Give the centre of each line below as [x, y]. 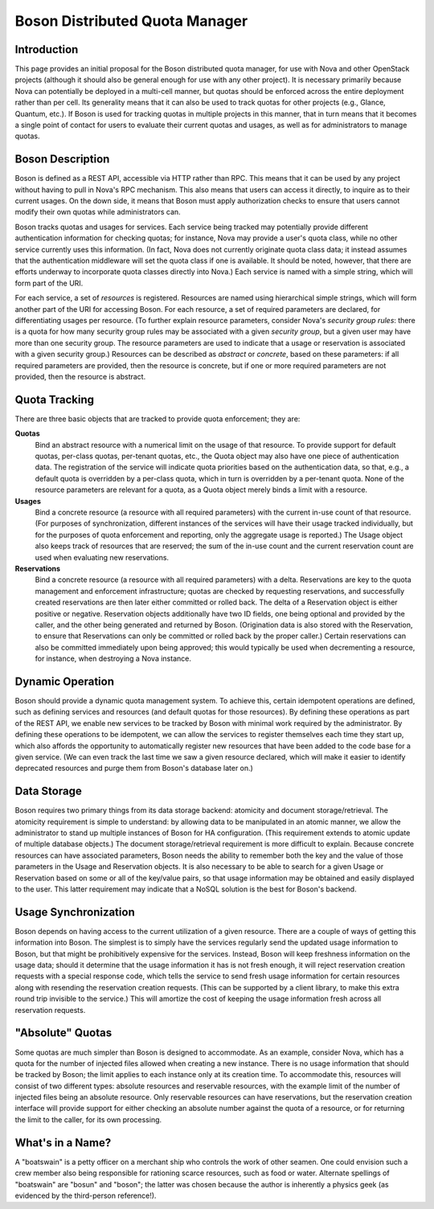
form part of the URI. [49, 283]
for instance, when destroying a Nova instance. [113, 658]
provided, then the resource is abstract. [80, 376]
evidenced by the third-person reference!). [86, 1195]
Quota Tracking [55, 399]
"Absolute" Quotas [63, 1033]
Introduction [47, 49]
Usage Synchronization [75, 912]
